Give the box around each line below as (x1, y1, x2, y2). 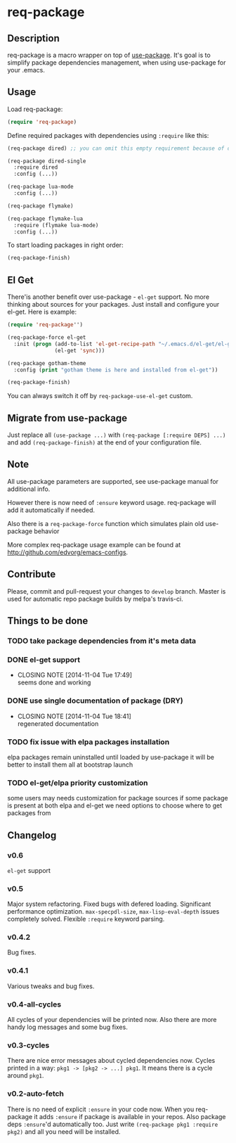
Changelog (7, 829, 57, 841)
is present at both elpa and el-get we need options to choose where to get (7, 801, 223, 810)
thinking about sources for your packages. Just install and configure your (7, 300, 220, 309)
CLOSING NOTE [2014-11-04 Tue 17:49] (17, 671, 132, 679)
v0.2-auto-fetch (7, 1089, 65, 1099)
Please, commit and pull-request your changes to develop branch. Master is (7, 587, 226, 595)
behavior (34, 527, 60, 535)
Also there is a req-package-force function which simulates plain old (7, 519, 204, 528)
